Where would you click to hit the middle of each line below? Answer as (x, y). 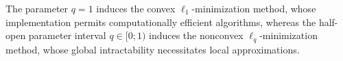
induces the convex (136, 8)
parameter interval (67, 35)
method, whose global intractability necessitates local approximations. (153, 49)
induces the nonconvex (196, 35)
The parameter (37, 8)
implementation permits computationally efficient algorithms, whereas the (161, 22)
